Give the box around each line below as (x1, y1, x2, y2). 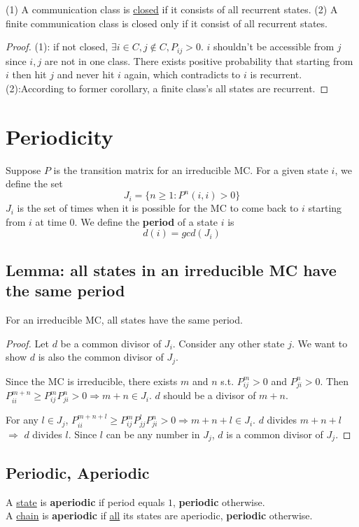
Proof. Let (6, 335, 49, 350)
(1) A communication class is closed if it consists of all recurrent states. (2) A (6, 2, 338, 16)
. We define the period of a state (74, 214, 218, 229)
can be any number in (106, 426, 200, 441)
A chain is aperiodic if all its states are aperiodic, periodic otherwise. (6, 508, 313, 523)
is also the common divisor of (38, 349, 164, 364)
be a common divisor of (60, 335, 162, 350)
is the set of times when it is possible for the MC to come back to (17, 201, 299, 215)
